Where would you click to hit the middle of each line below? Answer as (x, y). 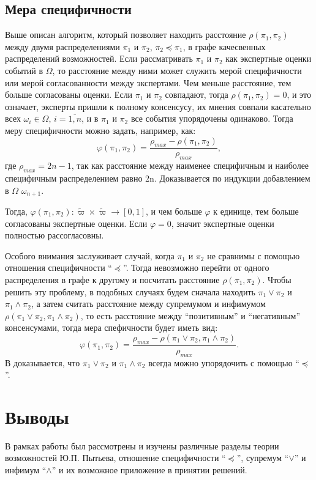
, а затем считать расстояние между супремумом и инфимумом (148, 304)
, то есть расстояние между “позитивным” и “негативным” (190, 315)
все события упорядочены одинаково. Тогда (212, 118)
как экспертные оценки (269, 58)
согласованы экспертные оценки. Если (76, 223)
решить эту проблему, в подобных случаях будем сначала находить (130, 291)
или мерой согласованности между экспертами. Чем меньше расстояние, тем (148, 82)
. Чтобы (277, 279)
